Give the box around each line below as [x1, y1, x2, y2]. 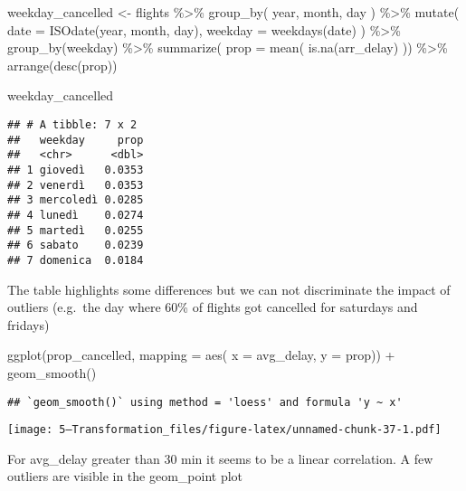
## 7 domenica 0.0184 [7, 253, 144, 267]
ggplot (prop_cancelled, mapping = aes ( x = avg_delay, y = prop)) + [7, 345, 395, 364]
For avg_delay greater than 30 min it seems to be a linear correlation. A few [7, 449, 433, 467]
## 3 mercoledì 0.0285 [7, 194, 144, 207]
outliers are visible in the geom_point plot [7, 467, 243, 486]
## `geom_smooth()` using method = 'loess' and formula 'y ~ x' [7, 395, 403, 409]
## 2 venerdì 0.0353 [7, 178, 144, 192]
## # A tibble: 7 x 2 [7, 118, 138, 131]
